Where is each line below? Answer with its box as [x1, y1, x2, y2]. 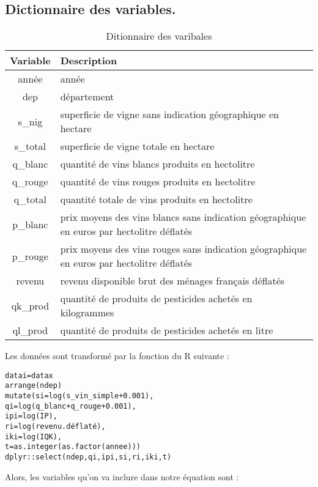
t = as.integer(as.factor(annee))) [5, 442, 141, 452]
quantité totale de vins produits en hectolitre [60, 192, 253, 207]
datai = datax [5, 371, 53, 380]
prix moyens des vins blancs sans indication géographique [60, 210, 306, 225]
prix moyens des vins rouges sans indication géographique [60, 242, 307, 256]
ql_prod [12, 323, 48, 338]
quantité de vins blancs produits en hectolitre [60, 157, 255, 171]
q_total [13, 192, 47, 207]
